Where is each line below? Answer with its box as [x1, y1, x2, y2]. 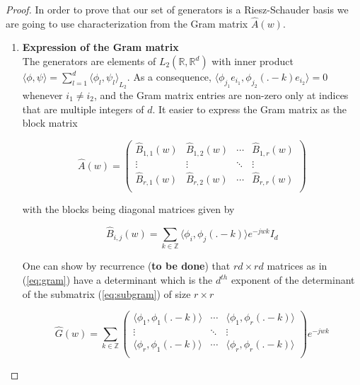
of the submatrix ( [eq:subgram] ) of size [22, 286, 191, 301]
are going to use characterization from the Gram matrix [6, 16, 248, 30]
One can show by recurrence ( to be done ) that [22, 258, 231, 273]
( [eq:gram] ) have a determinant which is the [22, 272, 213, 287]
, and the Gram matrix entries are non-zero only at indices [94, 88, 349, 102]
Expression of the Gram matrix [22, 40, 179, 54]
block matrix [22, 115, 78, 130]
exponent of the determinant [231, 272, 355, 287]
